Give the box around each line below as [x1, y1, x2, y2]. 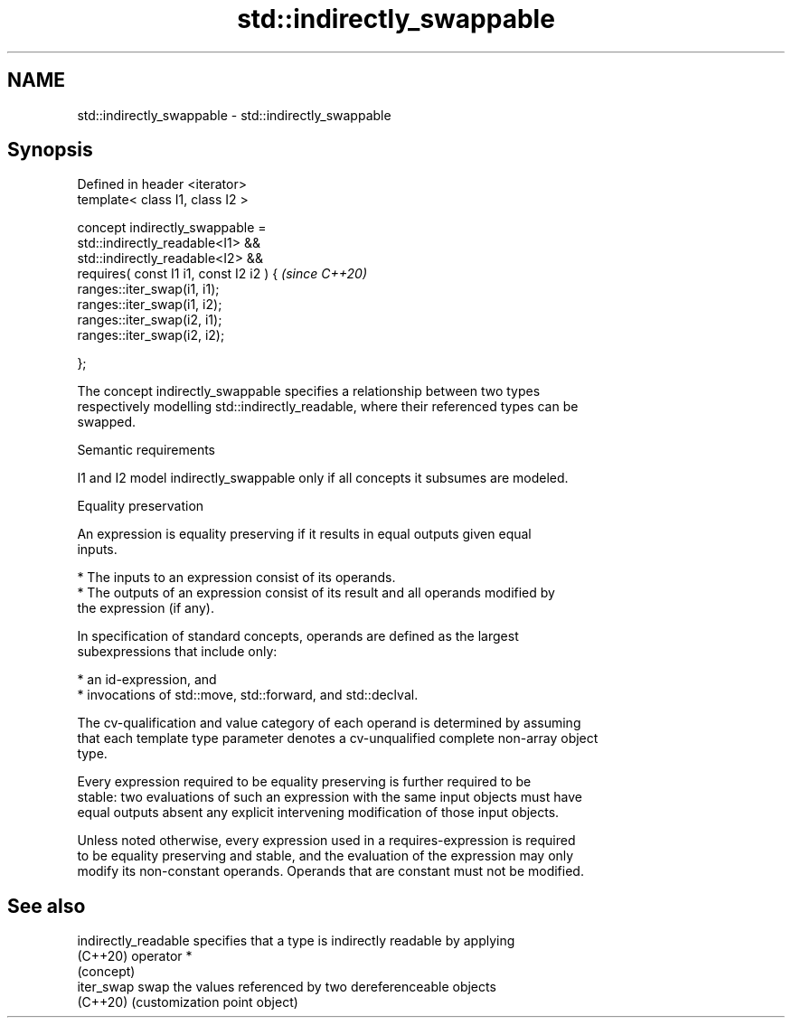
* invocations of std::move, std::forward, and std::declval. [77, 687, 419, 703]
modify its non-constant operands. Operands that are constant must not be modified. [77, 863, 584, 879]
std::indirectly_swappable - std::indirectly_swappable [77, 107, 391, 123]
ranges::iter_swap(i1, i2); [77, 296, 222, 313]
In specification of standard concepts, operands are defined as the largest [77, 628, 519, 644]
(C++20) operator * [77, 948, 193, 964]
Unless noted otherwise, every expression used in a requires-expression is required [77, 832, 576, 849]
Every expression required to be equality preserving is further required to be [77, 774, 532, 790]
